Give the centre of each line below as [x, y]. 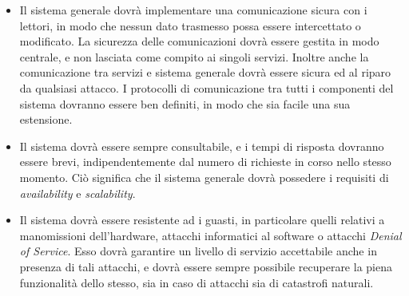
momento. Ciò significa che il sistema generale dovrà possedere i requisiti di [204, 177]
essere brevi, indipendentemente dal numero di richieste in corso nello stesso [205, 162]
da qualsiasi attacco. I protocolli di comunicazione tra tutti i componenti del [206, 87]
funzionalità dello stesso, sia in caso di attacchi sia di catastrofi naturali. [197, 282]
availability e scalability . [77, 193]
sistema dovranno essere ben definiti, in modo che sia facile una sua [185, 103]
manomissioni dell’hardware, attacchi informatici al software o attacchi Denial [210, 235]
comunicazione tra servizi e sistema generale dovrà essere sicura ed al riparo [205, 72]
